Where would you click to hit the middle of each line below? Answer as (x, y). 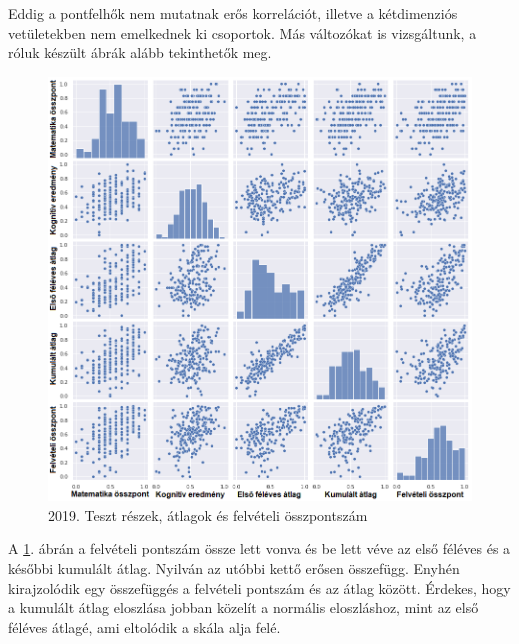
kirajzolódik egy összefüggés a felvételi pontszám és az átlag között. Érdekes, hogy (259, 587)
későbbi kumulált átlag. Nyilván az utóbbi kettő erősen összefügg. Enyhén (234, 568)
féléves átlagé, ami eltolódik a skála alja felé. (144, 626)
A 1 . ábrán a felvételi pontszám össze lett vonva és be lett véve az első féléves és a (259, 548)
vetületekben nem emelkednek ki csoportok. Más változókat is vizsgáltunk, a (242, 32)
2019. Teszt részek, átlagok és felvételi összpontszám (208, 514)
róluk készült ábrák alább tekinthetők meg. (140, 52)
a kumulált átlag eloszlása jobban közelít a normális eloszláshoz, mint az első (243, 607)
